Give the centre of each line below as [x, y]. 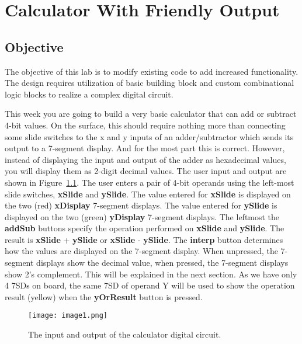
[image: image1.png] [68, 316]
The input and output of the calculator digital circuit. [125, 334]
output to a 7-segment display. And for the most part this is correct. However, [145, 148]
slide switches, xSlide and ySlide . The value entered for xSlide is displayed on [148, 194]
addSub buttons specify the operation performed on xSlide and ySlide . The [145, 228]
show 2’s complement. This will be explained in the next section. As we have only [151, 274]
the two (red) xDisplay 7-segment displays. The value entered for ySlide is [141, 205]
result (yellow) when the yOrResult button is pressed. [104, 296]
